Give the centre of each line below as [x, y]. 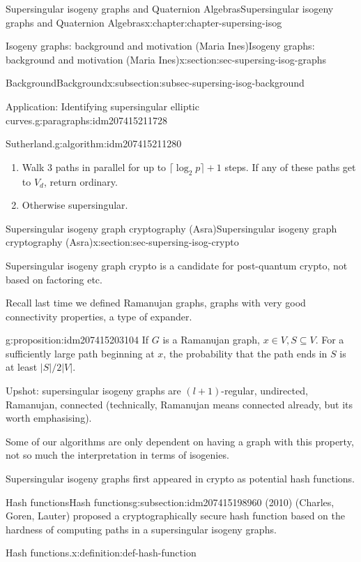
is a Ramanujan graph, [212, 340]
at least [22, 367]
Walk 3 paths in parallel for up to [94, 167]
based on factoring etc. [54, 279]
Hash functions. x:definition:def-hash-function [101, 553]
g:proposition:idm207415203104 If [77, 340]
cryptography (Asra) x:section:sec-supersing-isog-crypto [122, 242]
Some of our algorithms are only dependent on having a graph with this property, [180, 441]
